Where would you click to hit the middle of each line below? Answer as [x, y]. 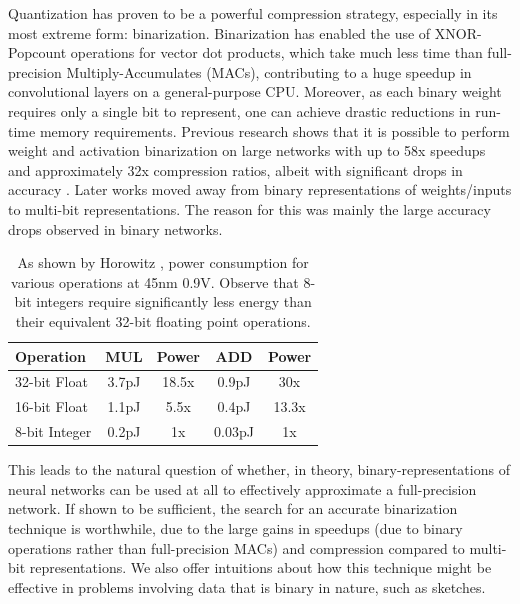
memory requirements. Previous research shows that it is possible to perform [274, 130]
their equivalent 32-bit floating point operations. [163, 320]
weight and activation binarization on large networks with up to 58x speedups [247, 150]
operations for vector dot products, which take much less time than [276, 52]
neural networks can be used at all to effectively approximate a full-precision [242, 488]
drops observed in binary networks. [115, 228]
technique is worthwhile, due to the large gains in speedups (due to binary [235, 527]
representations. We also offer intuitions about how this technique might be [260, 567]
